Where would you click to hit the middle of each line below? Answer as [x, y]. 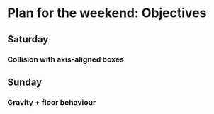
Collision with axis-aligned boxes [66, 59]
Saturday [28, 39]
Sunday [25, 82]
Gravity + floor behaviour [52, 102]
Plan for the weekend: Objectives [107, 13]
